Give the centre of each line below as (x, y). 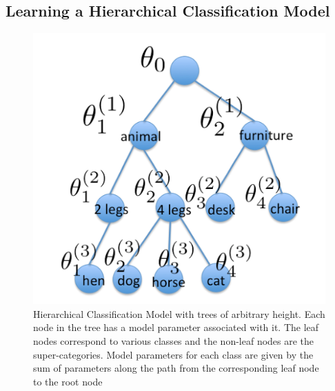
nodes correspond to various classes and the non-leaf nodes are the (174, 340)
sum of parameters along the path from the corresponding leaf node (176, 368)
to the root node (68, 381)
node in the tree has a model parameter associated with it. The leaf (176, 327)
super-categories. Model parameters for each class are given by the (173, 354)
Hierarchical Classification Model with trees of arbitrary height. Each (179, 313)
